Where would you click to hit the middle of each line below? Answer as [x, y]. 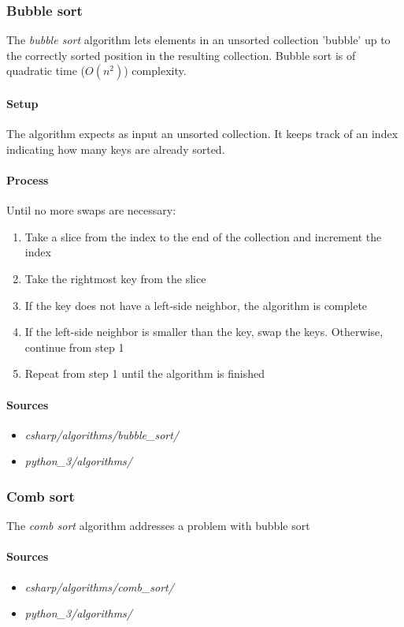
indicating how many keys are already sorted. [116, 149]
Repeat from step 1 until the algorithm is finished [145, 373]
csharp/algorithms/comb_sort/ [99, 586]
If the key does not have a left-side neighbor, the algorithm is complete [196, 305]
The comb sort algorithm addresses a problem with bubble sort [158, 526]
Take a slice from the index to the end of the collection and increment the [203, 236]
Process [28, 179]
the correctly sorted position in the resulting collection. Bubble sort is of [181, 55]
